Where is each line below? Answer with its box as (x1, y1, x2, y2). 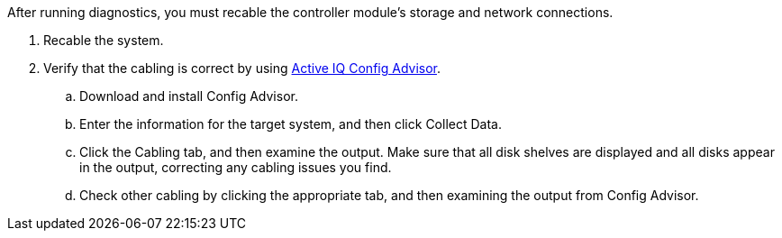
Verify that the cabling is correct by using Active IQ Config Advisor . (43, 60, 441, 76)
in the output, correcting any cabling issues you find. (79, 160, 392, 175)
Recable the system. (43, 32, 164, 48)
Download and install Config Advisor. (79, 88, 298, 104)
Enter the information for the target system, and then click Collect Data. (79, 116, 502, 132)
